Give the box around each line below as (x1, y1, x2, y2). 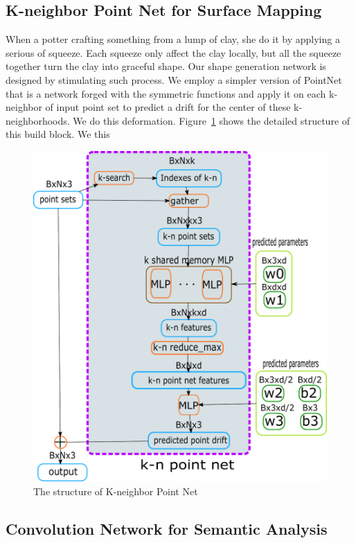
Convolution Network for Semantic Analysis (6, 517, 328, 539)
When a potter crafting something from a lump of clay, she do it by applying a (6, 32, 340, 46)
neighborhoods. (6, 113, 70, 127)
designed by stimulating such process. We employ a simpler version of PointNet (6, 72, 342, 87)
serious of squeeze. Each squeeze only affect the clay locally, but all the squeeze (6, 45, 341, 60)
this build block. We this (6, 127, 110, 141)
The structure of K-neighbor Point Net (33, 483, 198, 498)
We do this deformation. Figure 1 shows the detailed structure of (73, 113, 350, 127)
